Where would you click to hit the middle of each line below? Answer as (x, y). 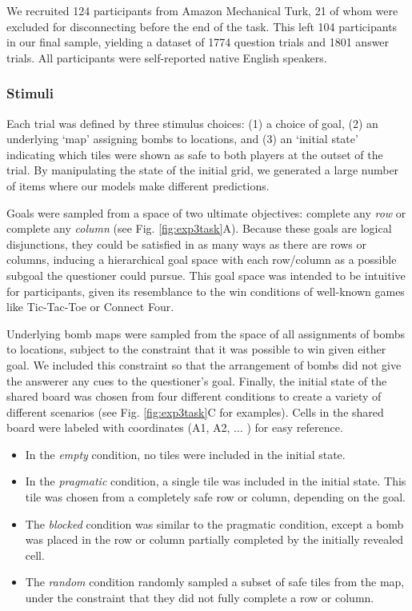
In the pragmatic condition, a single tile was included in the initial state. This (216, 481)
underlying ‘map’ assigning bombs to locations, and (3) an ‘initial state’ (182, 139)
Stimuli (30, 93)
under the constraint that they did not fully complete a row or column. (200, 598)
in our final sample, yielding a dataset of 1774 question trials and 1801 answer (198, 42)
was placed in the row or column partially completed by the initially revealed (214, 539)
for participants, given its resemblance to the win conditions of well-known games (206, 291)
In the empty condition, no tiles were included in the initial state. (185, 454)
